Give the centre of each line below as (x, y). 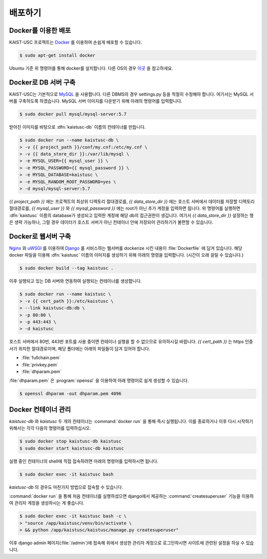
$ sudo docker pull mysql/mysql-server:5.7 (73, 114)
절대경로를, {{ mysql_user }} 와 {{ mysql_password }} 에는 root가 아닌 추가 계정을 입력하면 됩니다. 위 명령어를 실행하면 (125, 208)
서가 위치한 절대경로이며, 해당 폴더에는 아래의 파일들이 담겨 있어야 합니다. (80, 348)
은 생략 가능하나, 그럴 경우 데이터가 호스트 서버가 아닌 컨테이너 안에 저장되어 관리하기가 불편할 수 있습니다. (111, 222)
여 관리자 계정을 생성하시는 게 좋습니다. (47, 503)
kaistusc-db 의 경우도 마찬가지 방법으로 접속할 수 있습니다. (66, 487)
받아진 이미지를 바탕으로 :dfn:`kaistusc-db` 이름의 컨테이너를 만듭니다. (77, 127)
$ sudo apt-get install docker (58, 55)
